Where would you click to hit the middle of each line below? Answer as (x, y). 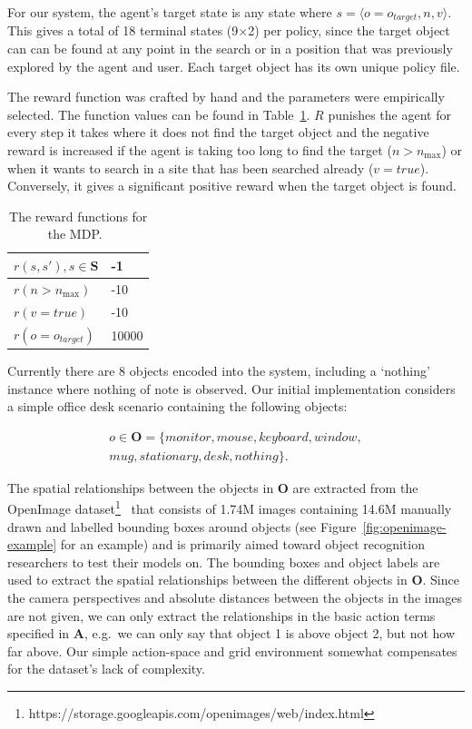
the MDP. (75, 234)
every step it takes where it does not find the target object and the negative (218, 132)
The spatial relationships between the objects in (141, 487)
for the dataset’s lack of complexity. (106, 669)
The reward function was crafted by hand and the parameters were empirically (226, 97)
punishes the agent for (389, 114)
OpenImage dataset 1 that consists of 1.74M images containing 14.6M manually (230, 507)
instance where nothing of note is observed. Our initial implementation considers (231, 388)
